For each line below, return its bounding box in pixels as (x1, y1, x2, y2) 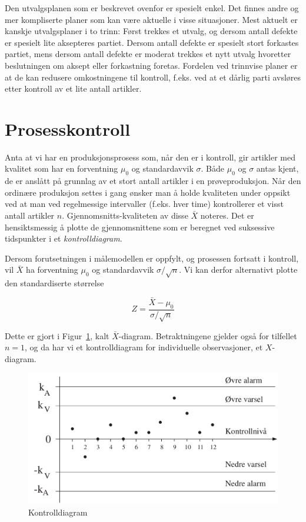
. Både (201, 162, 225, 175)
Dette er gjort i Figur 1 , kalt (5, 329, 109, 342)
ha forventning (26, 263, 78, 276)
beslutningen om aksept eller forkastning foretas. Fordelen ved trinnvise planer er (5, 59, 298, 71)
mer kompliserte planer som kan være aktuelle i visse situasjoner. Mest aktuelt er (5, 13, 298, 25)
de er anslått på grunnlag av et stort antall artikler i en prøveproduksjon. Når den (5, 175, 301, 187)
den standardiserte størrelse (5, 277, 104, 289)
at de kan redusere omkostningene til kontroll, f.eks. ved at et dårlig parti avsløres (5, 71, 301, 83)
